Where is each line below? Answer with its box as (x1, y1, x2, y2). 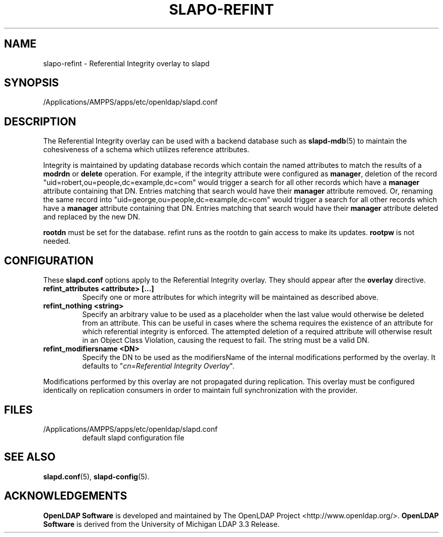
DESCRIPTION (4, 115, 76, 128)
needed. (43, 237, 71, 246)
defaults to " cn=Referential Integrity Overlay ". (82, 362, 235, 371)
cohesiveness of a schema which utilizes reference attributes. (43, 145, 249, 154)
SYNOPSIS (4, 76, 59, 89)
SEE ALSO (4, 451, 56, 464)
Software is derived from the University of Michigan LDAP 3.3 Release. (43, 519, 280, 528)
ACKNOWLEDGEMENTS (4, 489, 127, 503)
